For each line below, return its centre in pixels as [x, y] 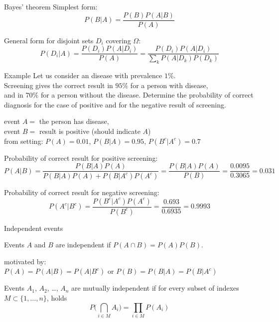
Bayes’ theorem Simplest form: [51, 6]
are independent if [83, 245]
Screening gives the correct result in [59, 85]
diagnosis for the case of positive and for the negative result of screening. [115, 104]
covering [118, 40]
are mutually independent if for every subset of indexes [155, 288]
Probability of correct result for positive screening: [81, 158]
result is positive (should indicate [90, 131]
